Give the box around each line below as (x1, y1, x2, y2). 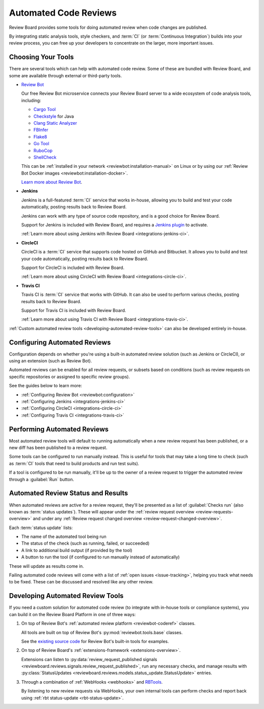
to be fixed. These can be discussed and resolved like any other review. (9, 579, 154, 585)
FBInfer (33, 127, 48, 133)
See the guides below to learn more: (9, 383, 83, 389)
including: (21, 97, 42, 103)
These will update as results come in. (9, 563, 84, 569)
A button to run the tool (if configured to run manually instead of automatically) (21, 554, 180, 560)
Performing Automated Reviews (9, 425, 109, 433)
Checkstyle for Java (33, 113, 74, 119)
